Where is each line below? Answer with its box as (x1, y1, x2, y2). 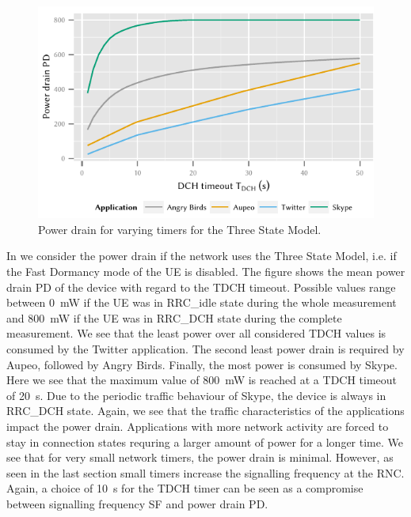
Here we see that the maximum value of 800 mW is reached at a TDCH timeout (6, 372, 398, 388)
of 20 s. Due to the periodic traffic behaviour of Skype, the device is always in (6, 387, 386, 403)
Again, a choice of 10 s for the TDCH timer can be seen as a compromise (6, 480, 363, 496)
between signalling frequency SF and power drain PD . (6, 495, 268, 511)
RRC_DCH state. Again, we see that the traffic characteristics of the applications (6, 402, 405, 419)
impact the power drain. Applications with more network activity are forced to (6, 418, 389, 435)
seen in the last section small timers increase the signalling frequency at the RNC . (6, 464, 405, 481)
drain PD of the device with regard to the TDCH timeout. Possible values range (6, 278, 396, 295)
